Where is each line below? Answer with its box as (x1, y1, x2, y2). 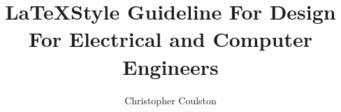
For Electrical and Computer (29, 24, 312, 53)
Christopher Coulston (124, 92, 217, 107)
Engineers (122, 52, 219, 80)
